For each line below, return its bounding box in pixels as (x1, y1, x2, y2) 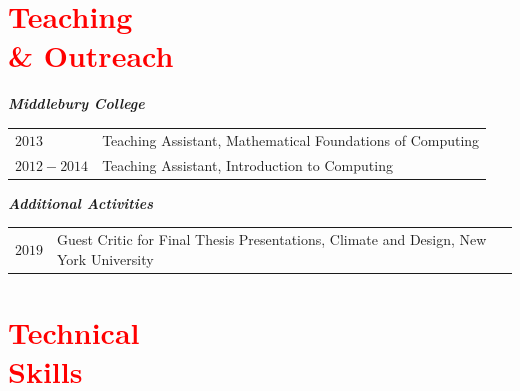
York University (57, 248, 154, 269)
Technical (8, 311, 140, 352)
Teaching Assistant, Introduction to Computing (102, 154, 393, 175)
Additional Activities (8, 192, 153, 213)
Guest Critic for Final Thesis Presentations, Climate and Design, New (57, 228, 487, 249)
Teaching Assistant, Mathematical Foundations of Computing (102, 129, 480, 150)
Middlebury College (8, 93, 145, 114)
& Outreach (8, 35, 174, 76)
